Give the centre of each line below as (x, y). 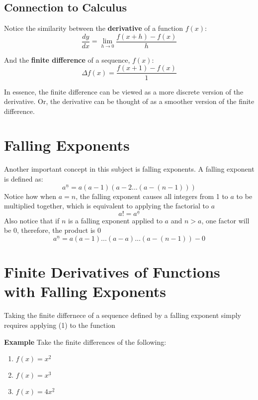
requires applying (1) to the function (60, 325)
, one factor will (225, 220)
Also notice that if (32, 220)
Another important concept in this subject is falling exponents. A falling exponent (129, 169)
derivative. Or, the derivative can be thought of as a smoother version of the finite (129, 101)
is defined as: (24, 179)
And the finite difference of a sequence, (67, 59)
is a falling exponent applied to (115, 220)
